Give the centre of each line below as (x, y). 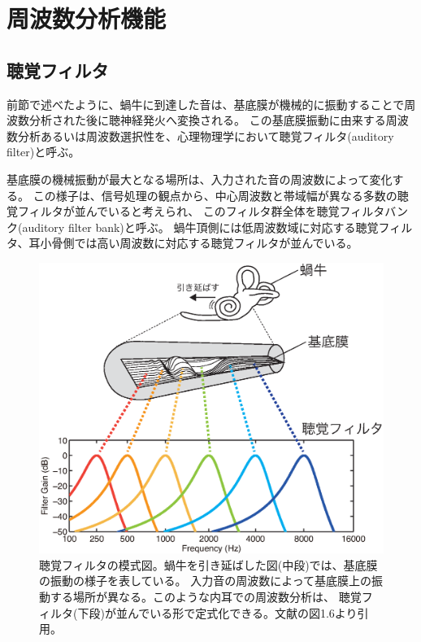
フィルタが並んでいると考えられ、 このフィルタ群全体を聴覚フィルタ (201, 211)
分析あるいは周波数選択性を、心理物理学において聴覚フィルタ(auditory (206, 135)
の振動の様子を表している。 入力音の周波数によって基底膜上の (206, 581)
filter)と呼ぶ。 (43, 152)
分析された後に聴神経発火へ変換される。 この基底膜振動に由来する (207, 120)
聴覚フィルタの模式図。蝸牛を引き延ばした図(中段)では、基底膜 (208, 564)
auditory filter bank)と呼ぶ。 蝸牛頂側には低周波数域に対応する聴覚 (200, 227)
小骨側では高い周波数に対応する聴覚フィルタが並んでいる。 (199, 243)
